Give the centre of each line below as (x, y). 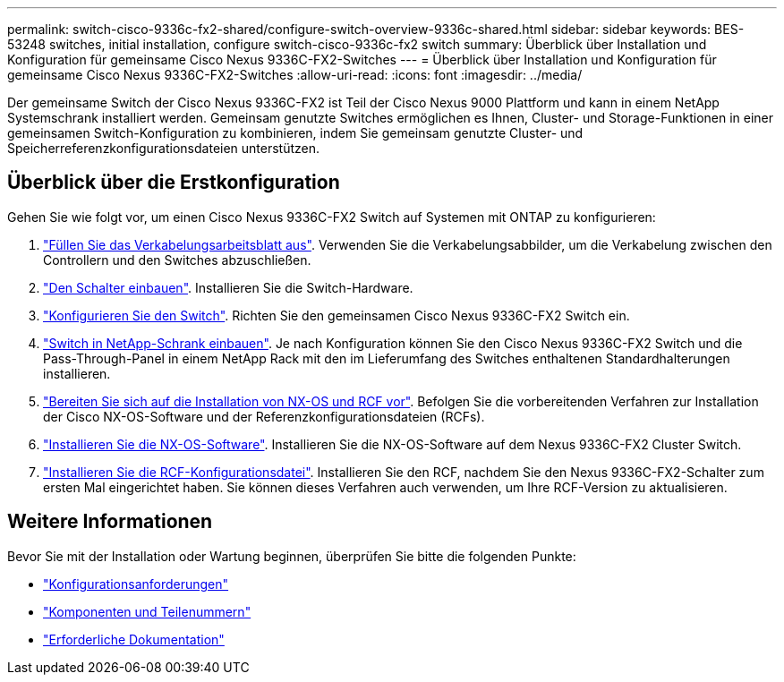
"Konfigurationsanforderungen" (136, 584)
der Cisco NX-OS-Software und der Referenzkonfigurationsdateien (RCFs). (264, 416)
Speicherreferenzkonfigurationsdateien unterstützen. (164, 148)
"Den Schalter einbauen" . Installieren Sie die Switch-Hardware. (228, 287)
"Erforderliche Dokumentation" (134, 639)
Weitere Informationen (110, 522)
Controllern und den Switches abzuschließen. (177, 260)
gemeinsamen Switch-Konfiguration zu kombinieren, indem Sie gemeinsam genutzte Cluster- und (295, 133)
